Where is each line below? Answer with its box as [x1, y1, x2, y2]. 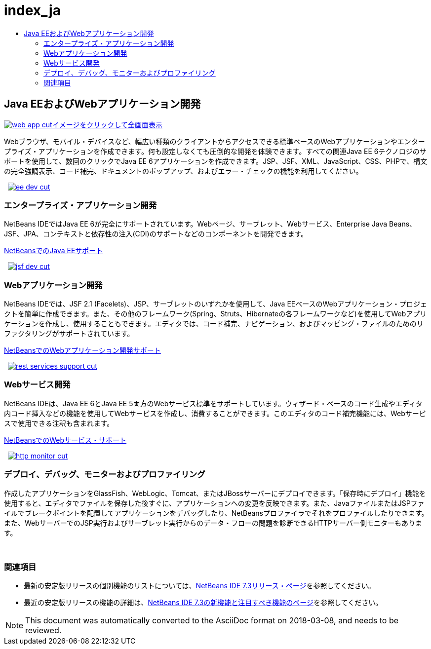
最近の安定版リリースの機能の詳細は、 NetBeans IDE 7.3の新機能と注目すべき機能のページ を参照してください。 [24, 598, 383, 607]
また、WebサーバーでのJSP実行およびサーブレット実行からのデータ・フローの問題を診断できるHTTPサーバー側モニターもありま [4, 518, 422, 527]
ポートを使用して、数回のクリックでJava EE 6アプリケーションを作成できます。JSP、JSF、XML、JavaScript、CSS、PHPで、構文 [4, 156, 428, 165]
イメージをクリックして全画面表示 [52, 120, 162, 129]
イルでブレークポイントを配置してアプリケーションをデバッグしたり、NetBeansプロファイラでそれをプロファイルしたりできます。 [4, 508, 429, 517]
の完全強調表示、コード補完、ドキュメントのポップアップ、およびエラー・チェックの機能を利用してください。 [4, 166, 363, 175]
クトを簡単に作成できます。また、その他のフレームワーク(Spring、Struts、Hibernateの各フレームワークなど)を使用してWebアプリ [4, 309, 427, 318]
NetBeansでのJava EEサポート [4, 246, 103, 255]
